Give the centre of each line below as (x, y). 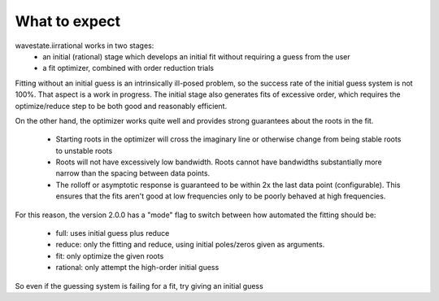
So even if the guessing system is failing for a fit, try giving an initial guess (139, 286)
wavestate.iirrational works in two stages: (85, 46)
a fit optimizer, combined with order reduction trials (128, 68)
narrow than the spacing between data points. (133, 173)
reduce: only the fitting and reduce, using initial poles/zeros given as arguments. (190, 245)
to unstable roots (84, 150)
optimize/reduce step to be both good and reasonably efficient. (121, 106)
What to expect (68, 21)
